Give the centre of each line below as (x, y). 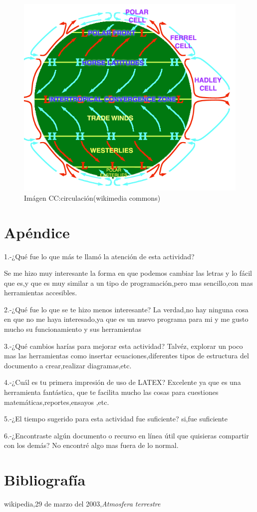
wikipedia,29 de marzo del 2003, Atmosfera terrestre (82, 504)
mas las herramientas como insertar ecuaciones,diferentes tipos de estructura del (127, 356)
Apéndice (37, 232)
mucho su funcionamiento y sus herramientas (73, 329)
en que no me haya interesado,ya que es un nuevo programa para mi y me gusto (126, 319)
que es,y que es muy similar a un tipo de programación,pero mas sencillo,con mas (128, 283)
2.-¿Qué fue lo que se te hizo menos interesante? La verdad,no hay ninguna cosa (126, 309)
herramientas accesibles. (41, 293)
